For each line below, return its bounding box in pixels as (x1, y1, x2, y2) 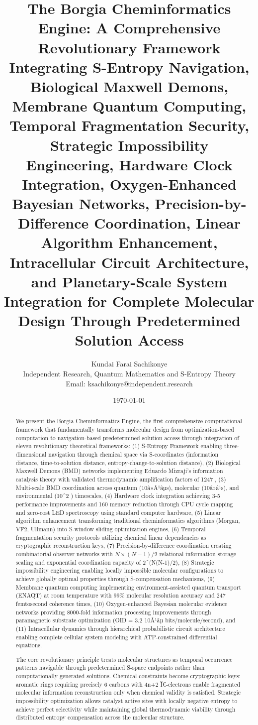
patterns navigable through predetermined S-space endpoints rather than (15, 663, 205, 672)
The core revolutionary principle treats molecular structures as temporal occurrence (15, 655, 233, 663)
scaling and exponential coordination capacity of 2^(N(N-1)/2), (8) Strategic (15, 558, 214, 566)
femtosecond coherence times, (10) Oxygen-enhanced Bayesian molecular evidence (15, 599, 228, 607)
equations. (15, 641, 42, 649)
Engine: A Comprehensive (38, 17, 221, 38)
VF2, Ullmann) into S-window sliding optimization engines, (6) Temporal (15, 525, 206, 533)
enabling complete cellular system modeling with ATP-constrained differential (15, 632, 217, 641)
